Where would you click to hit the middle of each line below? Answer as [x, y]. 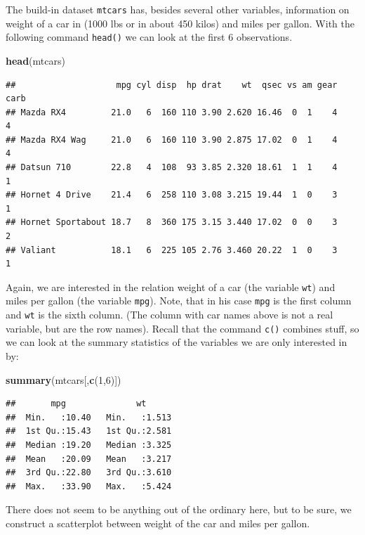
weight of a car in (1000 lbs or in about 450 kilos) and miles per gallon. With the [180, 23]
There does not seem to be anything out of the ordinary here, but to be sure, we [179, 509]
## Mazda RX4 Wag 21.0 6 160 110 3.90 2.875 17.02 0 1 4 [172, 140]
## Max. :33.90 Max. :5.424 [89, 486]
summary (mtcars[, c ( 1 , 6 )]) [64, 379]
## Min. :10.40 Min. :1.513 [89, 417]
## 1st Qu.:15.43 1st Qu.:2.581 [89, 431]
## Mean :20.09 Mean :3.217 [89, 459]
